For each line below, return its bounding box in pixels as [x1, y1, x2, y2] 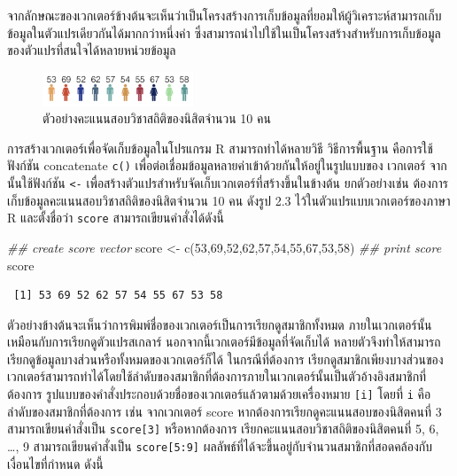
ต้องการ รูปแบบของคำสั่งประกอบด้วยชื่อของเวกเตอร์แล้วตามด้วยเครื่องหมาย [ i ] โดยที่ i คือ [7, 385, 431, 403]
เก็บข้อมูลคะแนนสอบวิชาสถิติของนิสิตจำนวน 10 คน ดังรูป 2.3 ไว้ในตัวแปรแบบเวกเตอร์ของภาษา [7, 191, 451, 209]
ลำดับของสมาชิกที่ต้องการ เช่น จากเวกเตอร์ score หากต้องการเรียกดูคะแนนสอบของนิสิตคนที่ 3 [7, 402, 442, 420]
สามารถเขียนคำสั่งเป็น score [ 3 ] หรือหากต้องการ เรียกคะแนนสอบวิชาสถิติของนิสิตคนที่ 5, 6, [7, 419, 439, 438]
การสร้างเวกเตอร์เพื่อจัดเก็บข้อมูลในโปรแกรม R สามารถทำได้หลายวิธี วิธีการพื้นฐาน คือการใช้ [7, 138, 433, 157]
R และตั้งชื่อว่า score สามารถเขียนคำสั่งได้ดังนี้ [7, 208, 224, 227]
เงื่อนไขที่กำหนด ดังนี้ [7, 454, 104, 472]
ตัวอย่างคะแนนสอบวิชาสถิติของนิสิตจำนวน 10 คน [43, 109, 271, 128]
